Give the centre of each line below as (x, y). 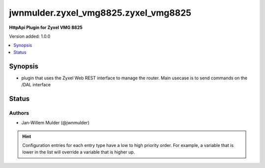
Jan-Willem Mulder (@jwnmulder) (55, 123)
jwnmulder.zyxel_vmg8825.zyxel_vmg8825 (100, 13)
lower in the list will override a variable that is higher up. (79, 152)
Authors (19, 113)
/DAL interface (36, 85)
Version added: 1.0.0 (30, 36)
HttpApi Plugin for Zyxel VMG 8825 (46, 27)
